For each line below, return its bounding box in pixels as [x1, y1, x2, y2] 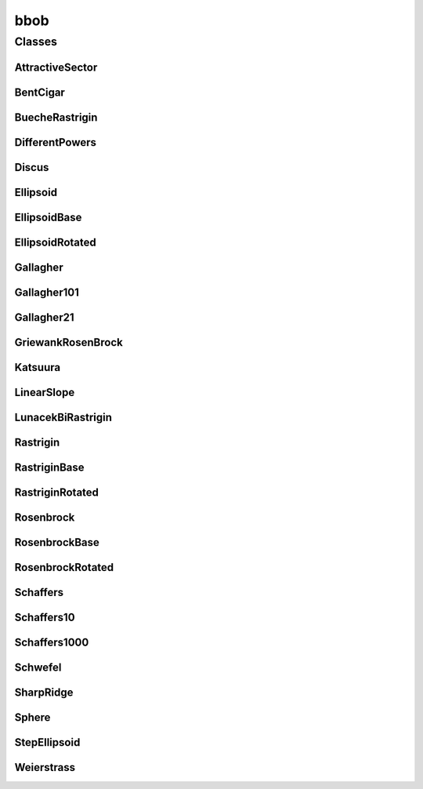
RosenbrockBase [14, 536, 99, 549]
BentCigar [14, 85, 66, 99]
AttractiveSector [14, 60, 98, 74]
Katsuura [14, 361, 61, 374]
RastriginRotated [14, 485, 99, 499]
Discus [14, 161, 49, 174]
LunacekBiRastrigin [14, 410, 113, 424]
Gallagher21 [14, 311, 74, 324]
